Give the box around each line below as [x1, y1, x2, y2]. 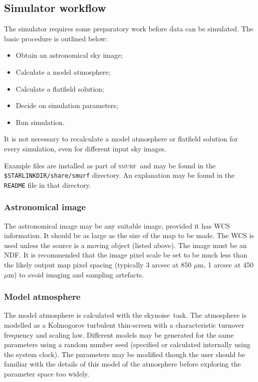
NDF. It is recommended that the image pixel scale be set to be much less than [4, 250, 248, 260]
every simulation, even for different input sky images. [4, 143, 167, 153]
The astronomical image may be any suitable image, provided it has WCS [4, 220, 230, 231]
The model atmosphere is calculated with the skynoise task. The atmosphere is [4, 310, 247, 320]
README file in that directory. [4, 179, 91, 190]
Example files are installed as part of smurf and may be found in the [4, 160, 216, 170]
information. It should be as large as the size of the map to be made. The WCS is [4, 230, 254, 241]
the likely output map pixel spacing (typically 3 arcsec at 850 [4, 259, 192, 270]
